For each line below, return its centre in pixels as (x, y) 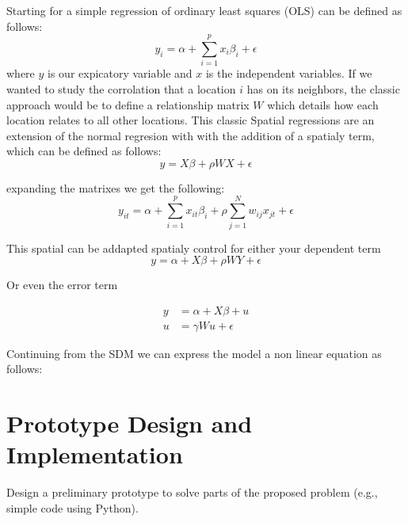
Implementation (95, 454)
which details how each (323, 104)
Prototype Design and (130, 423)
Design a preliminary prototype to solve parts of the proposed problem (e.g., (192, 492)
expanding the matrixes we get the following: (116, 187)
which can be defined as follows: (84, 151)
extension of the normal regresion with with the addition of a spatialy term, (191, 135)
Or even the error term (62, 285)
